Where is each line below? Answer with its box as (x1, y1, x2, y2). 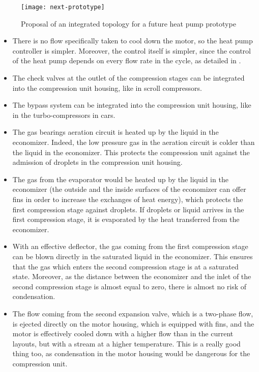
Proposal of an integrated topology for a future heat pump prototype (21, 18, 236, 29)
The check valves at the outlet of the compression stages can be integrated (12, 72, 245, 83)
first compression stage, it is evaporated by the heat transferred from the (12, 214, 240, 225)
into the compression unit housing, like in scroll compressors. (12, 82, 202, 93)
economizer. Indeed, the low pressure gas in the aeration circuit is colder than (12, 137, 255, 147)
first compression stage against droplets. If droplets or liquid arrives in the (12, 204, 244, 214)
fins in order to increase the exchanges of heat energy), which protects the (12, 193, 243, 204)
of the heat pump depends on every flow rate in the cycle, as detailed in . (12, 55, 241, 66)
